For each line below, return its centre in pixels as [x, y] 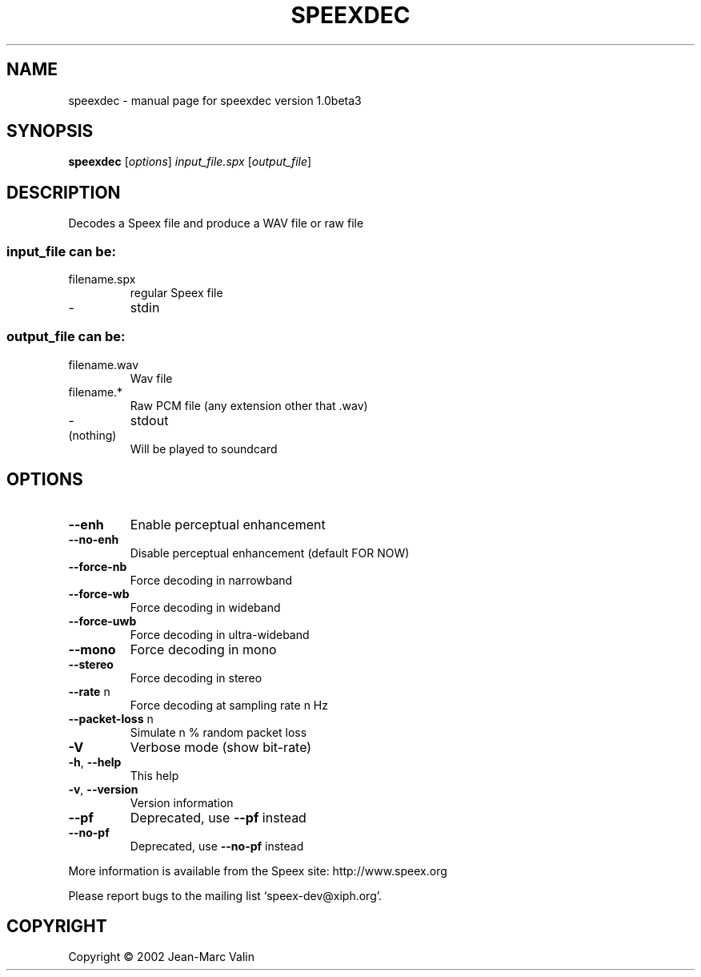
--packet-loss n [111, 718]
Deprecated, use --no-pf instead [217, 846]
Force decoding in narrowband [211, 580]
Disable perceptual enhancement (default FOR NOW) [270, 553]
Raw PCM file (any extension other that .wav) [249, 405]
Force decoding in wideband [205, 607]
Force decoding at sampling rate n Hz [229, 705]
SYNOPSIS [50, 131]
